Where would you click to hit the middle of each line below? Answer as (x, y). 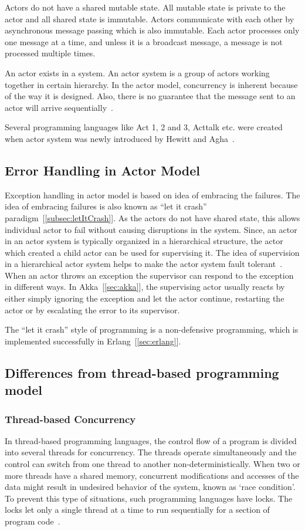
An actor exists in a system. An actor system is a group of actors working (137, 72)
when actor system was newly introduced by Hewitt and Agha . (120, 138)
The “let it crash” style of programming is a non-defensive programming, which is (152, 329)
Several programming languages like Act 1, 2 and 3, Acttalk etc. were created (144, 127)
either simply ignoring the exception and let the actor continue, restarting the (145, 298)
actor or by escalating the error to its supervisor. (92, 310)
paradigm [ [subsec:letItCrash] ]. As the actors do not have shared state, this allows (152, 217)
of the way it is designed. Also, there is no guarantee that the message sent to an (150, 96)
